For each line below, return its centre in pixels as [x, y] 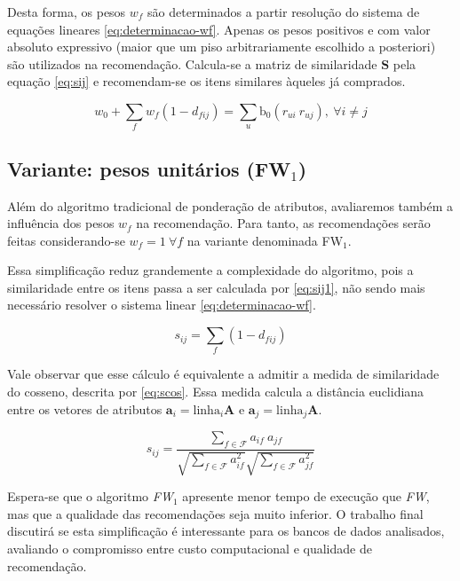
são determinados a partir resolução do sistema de [284, 12]
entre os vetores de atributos [85, 408]
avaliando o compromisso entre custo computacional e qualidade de [190, 549]
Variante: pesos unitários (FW [149, 168]
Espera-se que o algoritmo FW [90, 496]
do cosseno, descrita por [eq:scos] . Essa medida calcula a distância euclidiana [216, 391]
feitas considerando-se [66, 240]
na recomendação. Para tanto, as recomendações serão [283, 223]
